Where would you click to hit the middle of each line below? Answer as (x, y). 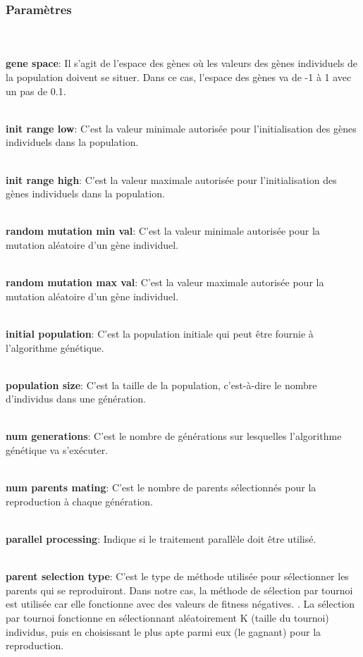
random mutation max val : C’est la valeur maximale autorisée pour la (165, 282)
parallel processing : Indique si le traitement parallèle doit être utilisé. (161, 539)
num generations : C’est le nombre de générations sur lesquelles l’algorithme (174, 436)
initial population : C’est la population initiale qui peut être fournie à (160, 333)
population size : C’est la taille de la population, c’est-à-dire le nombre (161, 385)
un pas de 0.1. (36, 91)
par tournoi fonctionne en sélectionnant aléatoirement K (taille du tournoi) (167, 618)
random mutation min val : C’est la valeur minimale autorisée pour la (163, 231)
